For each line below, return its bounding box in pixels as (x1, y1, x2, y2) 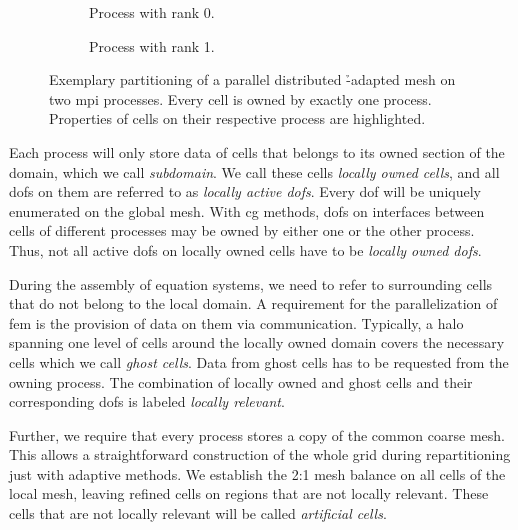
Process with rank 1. (89, 35, 215, 56)
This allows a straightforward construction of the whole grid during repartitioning (9, 444, 511, 465)
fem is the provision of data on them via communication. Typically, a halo (9, 312, 464, 333)
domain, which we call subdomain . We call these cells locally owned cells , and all (9, 161, 500, 182)
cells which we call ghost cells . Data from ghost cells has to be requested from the (9, 351, 509, 372)
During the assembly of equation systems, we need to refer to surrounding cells (9, 273, 493, 294)
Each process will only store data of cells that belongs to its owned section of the (9, 141, 505, 162)
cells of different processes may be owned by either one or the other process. (9, 220, 475, 241)
